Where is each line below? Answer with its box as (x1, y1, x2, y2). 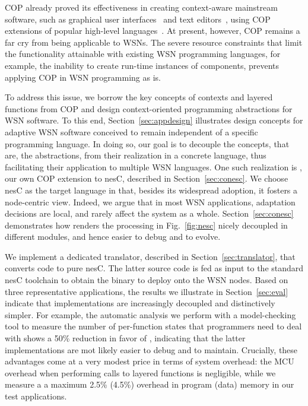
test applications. (5, 390, 67, 402)
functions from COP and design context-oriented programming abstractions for (5, 102, 293, 115)
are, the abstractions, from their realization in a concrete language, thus (5, 149, 266, 161)
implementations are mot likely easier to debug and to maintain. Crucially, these (5, 343, 298, 356)
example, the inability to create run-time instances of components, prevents (5, 59, 280, 71)
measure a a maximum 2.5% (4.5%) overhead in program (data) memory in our (5, 378, 294, 391)
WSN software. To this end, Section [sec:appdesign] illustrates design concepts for (5, 114, 303, 126)
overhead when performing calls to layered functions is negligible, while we (5, 366, 276, 379)
